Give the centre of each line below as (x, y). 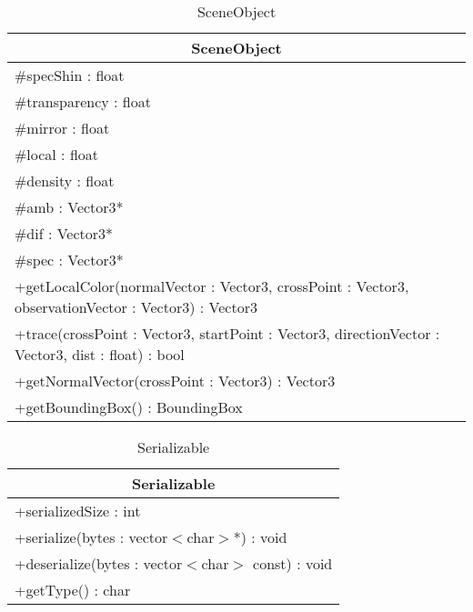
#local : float (57, 154)
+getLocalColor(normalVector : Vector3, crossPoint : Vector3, (212, 286)
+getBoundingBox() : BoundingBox (129, 407)
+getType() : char (73, 590)
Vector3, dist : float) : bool (100, 354)
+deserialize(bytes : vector (99, 563)
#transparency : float (83, 101)
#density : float (65, 181)
